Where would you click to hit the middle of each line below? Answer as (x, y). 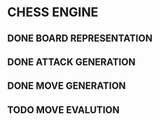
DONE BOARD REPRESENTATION (80, 38)
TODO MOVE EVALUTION (63, 110)
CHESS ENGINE (53, 12)
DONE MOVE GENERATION (67, 86)
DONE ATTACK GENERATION (71, 62)
